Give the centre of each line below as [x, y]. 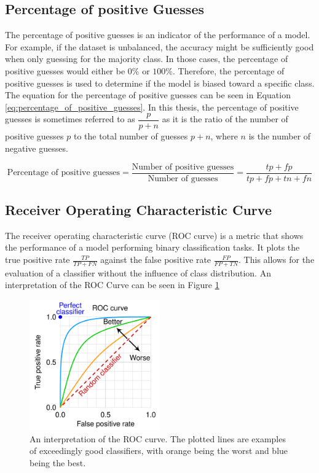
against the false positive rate [156, 260]
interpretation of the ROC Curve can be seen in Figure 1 [112, 285]
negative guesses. [37, 148]
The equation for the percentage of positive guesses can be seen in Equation [148, 95]
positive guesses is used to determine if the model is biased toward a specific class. [160, 83]
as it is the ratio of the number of [225, 119]
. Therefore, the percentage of [228, 70]
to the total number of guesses [131, 136]
